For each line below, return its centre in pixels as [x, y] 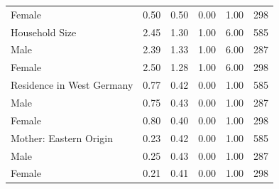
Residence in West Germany [72, 85]
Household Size [44, 32]
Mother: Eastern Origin [62, 137]
